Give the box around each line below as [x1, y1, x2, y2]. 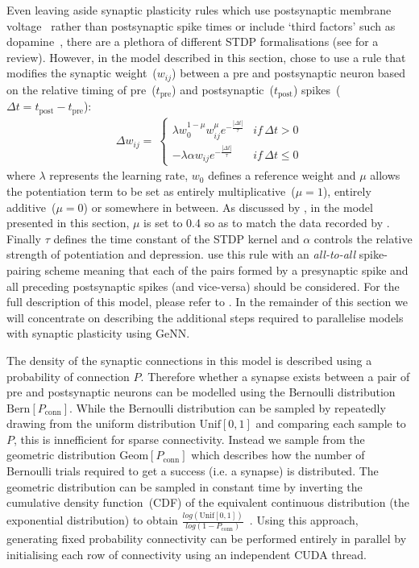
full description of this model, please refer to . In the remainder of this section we [6, 293, 408, 310]
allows [370, 167, 400, 184]
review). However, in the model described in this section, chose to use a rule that [6, 48, 406, 65]
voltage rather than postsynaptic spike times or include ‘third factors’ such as [6, 17, 396, 34]
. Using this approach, [249, 512, 359, 529]
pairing [6, 261, 41, 278]
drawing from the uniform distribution [6, 415, 196, 432]
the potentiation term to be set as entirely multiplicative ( [6, 182, 296, 199]
